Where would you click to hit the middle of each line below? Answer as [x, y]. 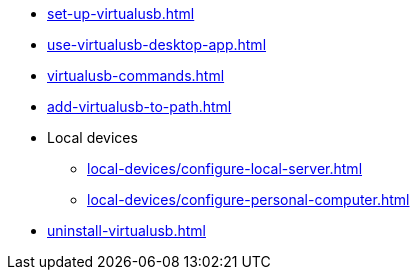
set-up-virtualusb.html [121, 13]
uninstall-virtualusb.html [126, 230]
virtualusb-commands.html [136, 75]
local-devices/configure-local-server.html [225, 168]
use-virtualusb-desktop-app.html [157, 44]
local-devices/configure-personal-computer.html [248, 199]
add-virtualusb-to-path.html [139, 106]
